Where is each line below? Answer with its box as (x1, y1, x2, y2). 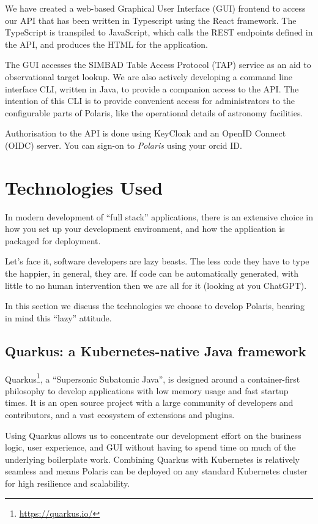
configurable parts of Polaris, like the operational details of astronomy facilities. (5, 106, 303, 119)
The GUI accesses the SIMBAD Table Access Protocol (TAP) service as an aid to (5, 58, 311, 71)
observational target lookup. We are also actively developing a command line (5, 70, 293, 83)
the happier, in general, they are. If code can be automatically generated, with (5, 267, 299, 280)
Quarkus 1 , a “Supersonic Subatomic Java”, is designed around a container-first (5, 370, 300, 385)
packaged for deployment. (5, 234, 101, 247)
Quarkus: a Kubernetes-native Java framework (5, 341, 306, 360)
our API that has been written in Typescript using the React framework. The (5, 13, 297, 26)
